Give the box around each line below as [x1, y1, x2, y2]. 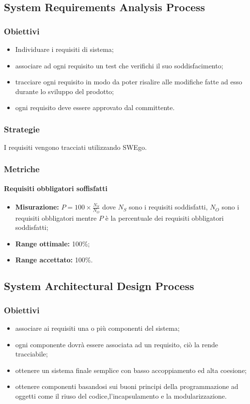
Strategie [4, 123, 40, 135]
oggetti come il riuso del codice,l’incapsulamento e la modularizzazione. [15, 391, 227, 401]
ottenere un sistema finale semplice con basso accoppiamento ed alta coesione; [15, 365, 247, 375]
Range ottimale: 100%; [15, 238, 90, 248]
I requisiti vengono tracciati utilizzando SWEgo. [4, 142, 147, 152]
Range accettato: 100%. [15, 255, 93, 265]
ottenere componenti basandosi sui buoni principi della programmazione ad [15, 381, 238, 391]
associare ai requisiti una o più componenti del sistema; [15, 323, 180, 333]
